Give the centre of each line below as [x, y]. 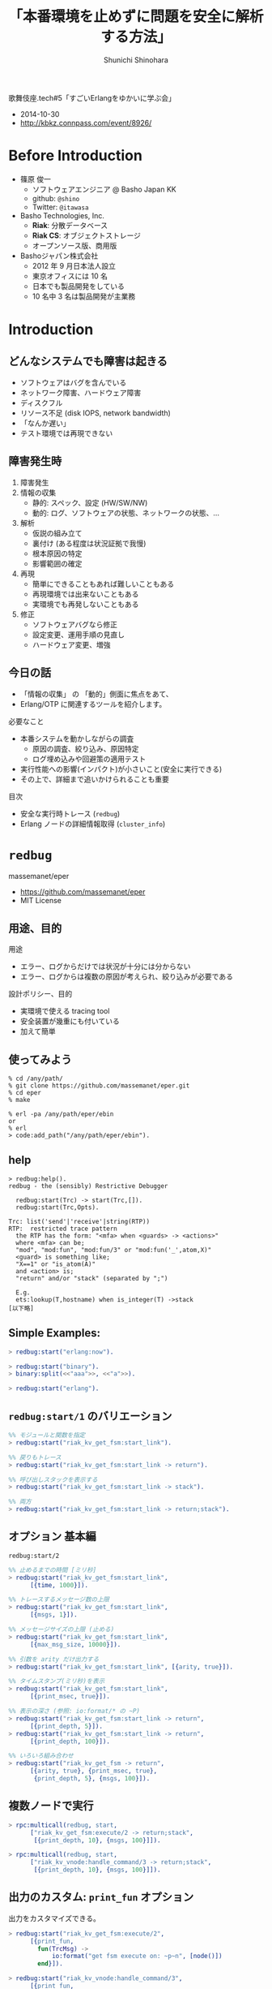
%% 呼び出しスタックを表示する [53, 1479]
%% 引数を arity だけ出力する [54, 1659]
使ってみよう [40, 1059]
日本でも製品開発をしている [79, 286]
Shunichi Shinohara [136, 60]
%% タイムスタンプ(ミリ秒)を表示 [57, 1681]
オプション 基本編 [52, 1537]
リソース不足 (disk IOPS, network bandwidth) [96, 413]
